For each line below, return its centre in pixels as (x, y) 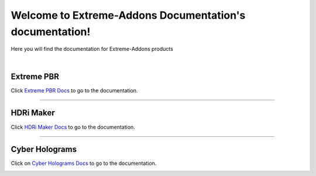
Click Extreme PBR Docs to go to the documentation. (74, 90)
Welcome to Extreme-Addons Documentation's (128, 15)
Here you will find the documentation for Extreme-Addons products (92, 49)
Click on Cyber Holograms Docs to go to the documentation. (84, 163)
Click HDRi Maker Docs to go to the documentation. (73, 127)
